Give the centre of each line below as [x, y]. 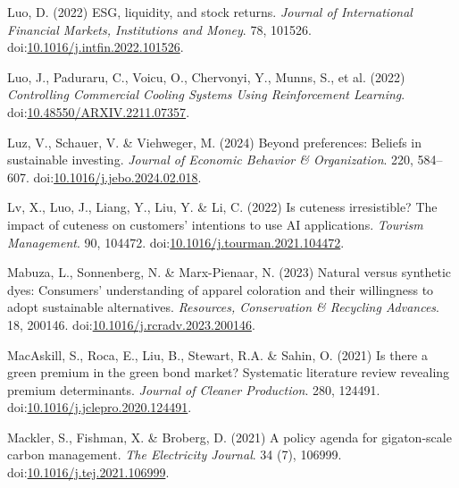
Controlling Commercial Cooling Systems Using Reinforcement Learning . [206, 94]
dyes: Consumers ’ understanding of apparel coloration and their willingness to [221, 289]
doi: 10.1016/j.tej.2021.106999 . [88, 472]
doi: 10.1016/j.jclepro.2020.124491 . [100, 407]
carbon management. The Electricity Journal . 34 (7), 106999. [175, 454]
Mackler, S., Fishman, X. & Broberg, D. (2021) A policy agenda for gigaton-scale [229, 437]
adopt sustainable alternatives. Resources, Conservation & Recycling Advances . [224, 307]
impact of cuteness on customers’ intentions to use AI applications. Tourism [215, 224]
